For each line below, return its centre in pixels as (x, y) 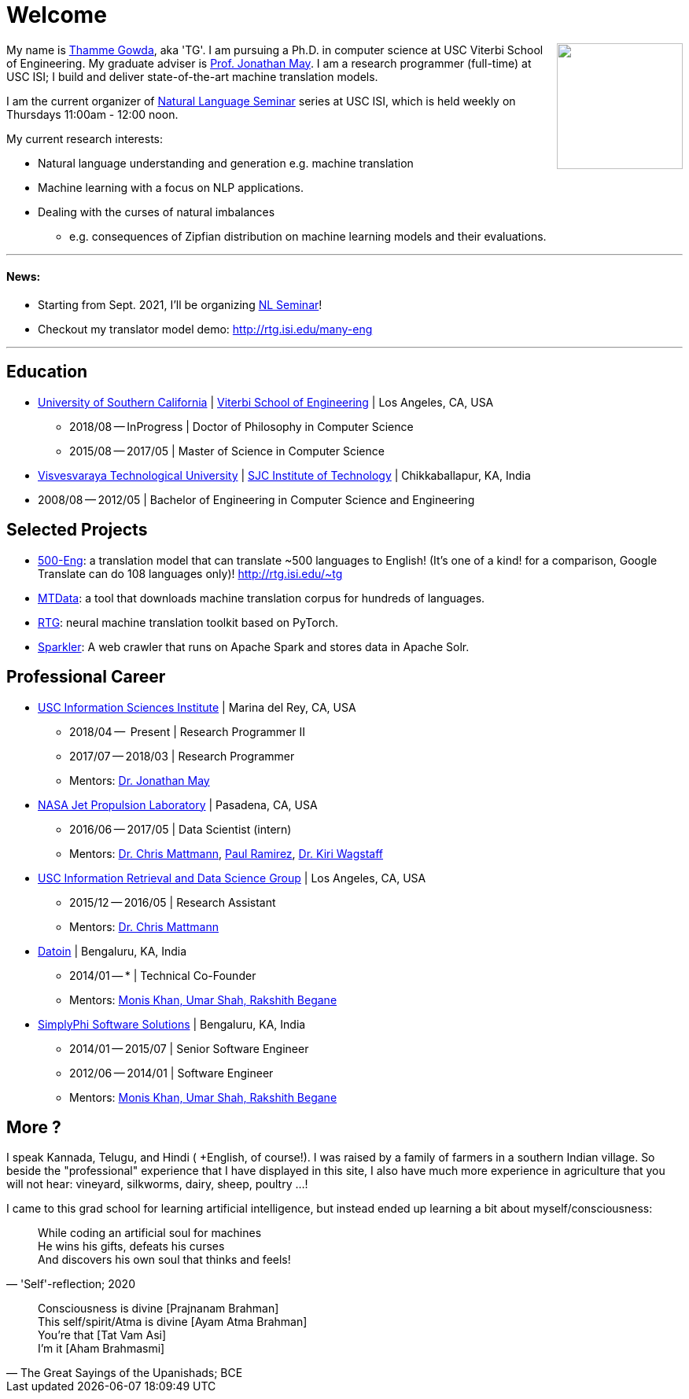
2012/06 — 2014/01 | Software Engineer (171, 1073)
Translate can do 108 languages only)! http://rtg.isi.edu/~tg (190, 573)
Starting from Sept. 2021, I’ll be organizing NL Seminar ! (180, 304)
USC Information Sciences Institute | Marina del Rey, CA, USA (197, 707)
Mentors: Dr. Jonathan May (140, 780)
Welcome (57, 15)
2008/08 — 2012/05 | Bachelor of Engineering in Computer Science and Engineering (256, 499)
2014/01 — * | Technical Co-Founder (163, 975)
